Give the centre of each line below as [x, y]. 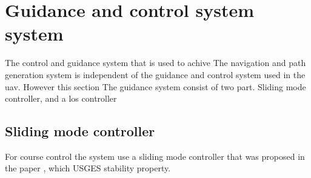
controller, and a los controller [61, 98]
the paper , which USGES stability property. [88, 168]
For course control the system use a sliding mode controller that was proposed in [155, 156]
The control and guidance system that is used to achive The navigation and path [155, 63]
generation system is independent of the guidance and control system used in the [155, 74]
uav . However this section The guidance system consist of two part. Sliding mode [155, 86]
